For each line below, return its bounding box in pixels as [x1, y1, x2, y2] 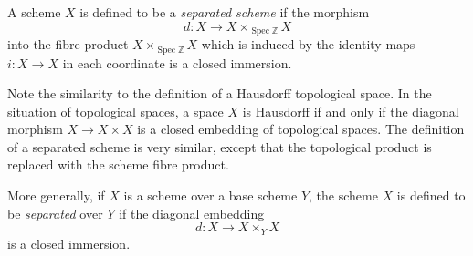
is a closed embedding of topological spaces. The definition [137, 119, 465, 138]
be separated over [7, 203, 103, 222]
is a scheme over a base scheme [123, 186, 298, 205]
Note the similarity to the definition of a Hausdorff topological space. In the [7, 84, 432, 103]
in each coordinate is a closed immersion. [62, 53, 292, 72]
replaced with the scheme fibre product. [7, 155, 229, 174]
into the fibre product [7, 35, 129, 54]
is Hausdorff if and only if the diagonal [242, 101, 459, 120]
